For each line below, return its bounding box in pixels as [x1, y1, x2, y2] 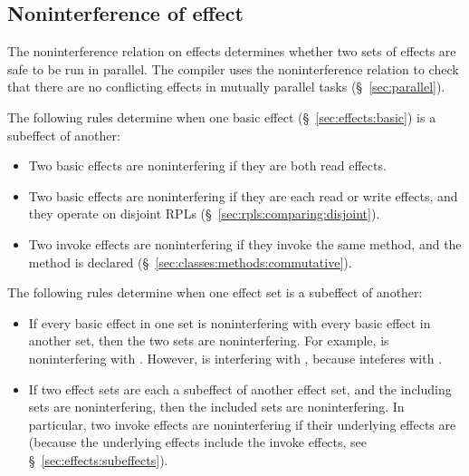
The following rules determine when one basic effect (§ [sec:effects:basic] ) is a [7, 107, 436, 126]
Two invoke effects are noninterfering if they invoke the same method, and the [28, 234, 462, 253]
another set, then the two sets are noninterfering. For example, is [28, 331, 389, 350]
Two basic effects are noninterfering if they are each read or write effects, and [28, 186, 458, 205]
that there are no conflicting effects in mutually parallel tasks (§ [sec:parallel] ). [7, 77, 445, 96]
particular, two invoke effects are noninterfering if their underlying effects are [28, 414, 456, 433]
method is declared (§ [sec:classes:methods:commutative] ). [28, 252, 352, 271]
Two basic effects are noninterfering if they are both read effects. [28, 156, 387, 175]
